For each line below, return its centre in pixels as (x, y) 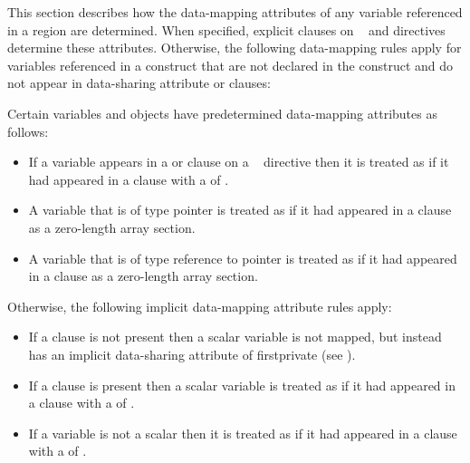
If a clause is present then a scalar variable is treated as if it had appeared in (242, 385)
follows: (28, 131)
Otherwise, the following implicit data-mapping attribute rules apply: (200, 306)
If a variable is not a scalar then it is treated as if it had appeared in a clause (243, 433)
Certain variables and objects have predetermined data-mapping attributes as (222, 113)
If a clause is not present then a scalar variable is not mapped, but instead (235, 337)
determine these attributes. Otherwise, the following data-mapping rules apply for (235, 48)
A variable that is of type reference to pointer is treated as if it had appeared (243, 258)
